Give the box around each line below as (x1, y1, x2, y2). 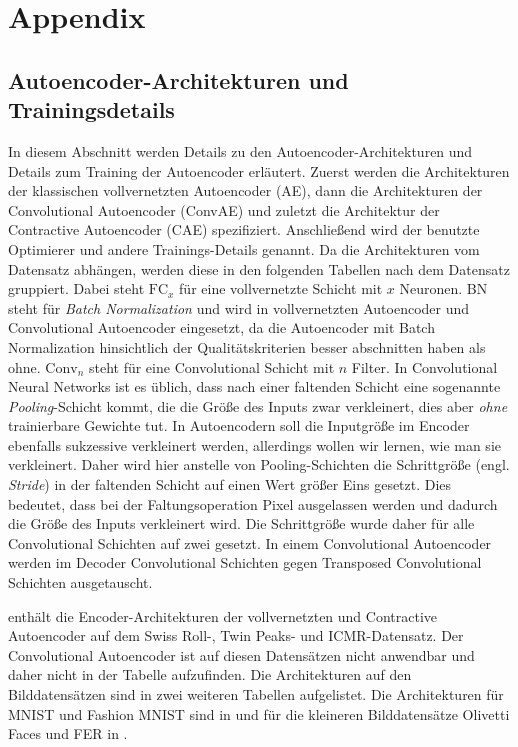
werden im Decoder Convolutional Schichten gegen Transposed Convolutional (8, 552, 482, 573)
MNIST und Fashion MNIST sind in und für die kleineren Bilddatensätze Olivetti (8, 703, 510, 724)
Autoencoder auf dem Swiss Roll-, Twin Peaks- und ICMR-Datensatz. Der (8, 625, 464, 646)
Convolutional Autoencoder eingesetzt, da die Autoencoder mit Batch (8, 317, 435, 338)
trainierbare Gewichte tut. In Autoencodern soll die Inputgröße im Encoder (8, 415, 470, 436)
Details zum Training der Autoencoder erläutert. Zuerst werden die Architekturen (8, 160, 510, 181)
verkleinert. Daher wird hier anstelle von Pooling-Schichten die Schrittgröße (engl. (8, 454, 510, 475)
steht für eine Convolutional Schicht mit (88, 356, 335, 377)
